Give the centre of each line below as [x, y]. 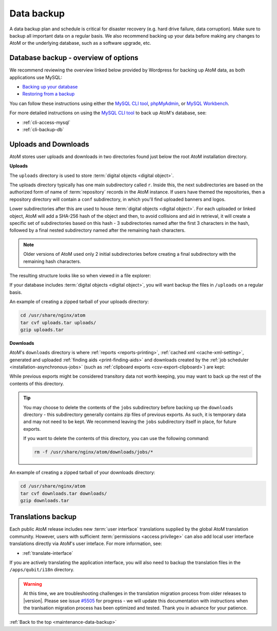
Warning [33, 584]
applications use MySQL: [36, 77]
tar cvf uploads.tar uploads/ [58, 322]
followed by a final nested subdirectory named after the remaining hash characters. [97, 230]
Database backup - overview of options [74, 58]
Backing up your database [50, 87]
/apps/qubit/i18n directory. [42, 570]
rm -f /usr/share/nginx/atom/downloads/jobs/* [94, 452]
